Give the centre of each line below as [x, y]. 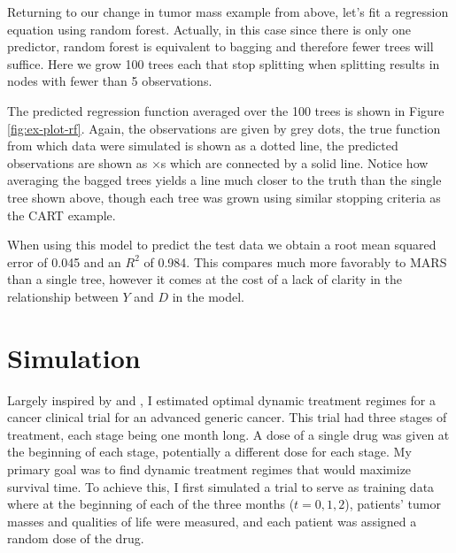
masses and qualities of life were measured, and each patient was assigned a [212, 521]
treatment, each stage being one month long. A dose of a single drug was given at [228, 434]
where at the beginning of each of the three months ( [151, 504]
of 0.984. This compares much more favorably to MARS [295, 261]
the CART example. [62, 215]
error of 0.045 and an [64, 261]
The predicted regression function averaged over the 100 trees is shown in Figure [226, 110]
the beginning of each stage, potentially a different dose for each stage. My [209, 452]
